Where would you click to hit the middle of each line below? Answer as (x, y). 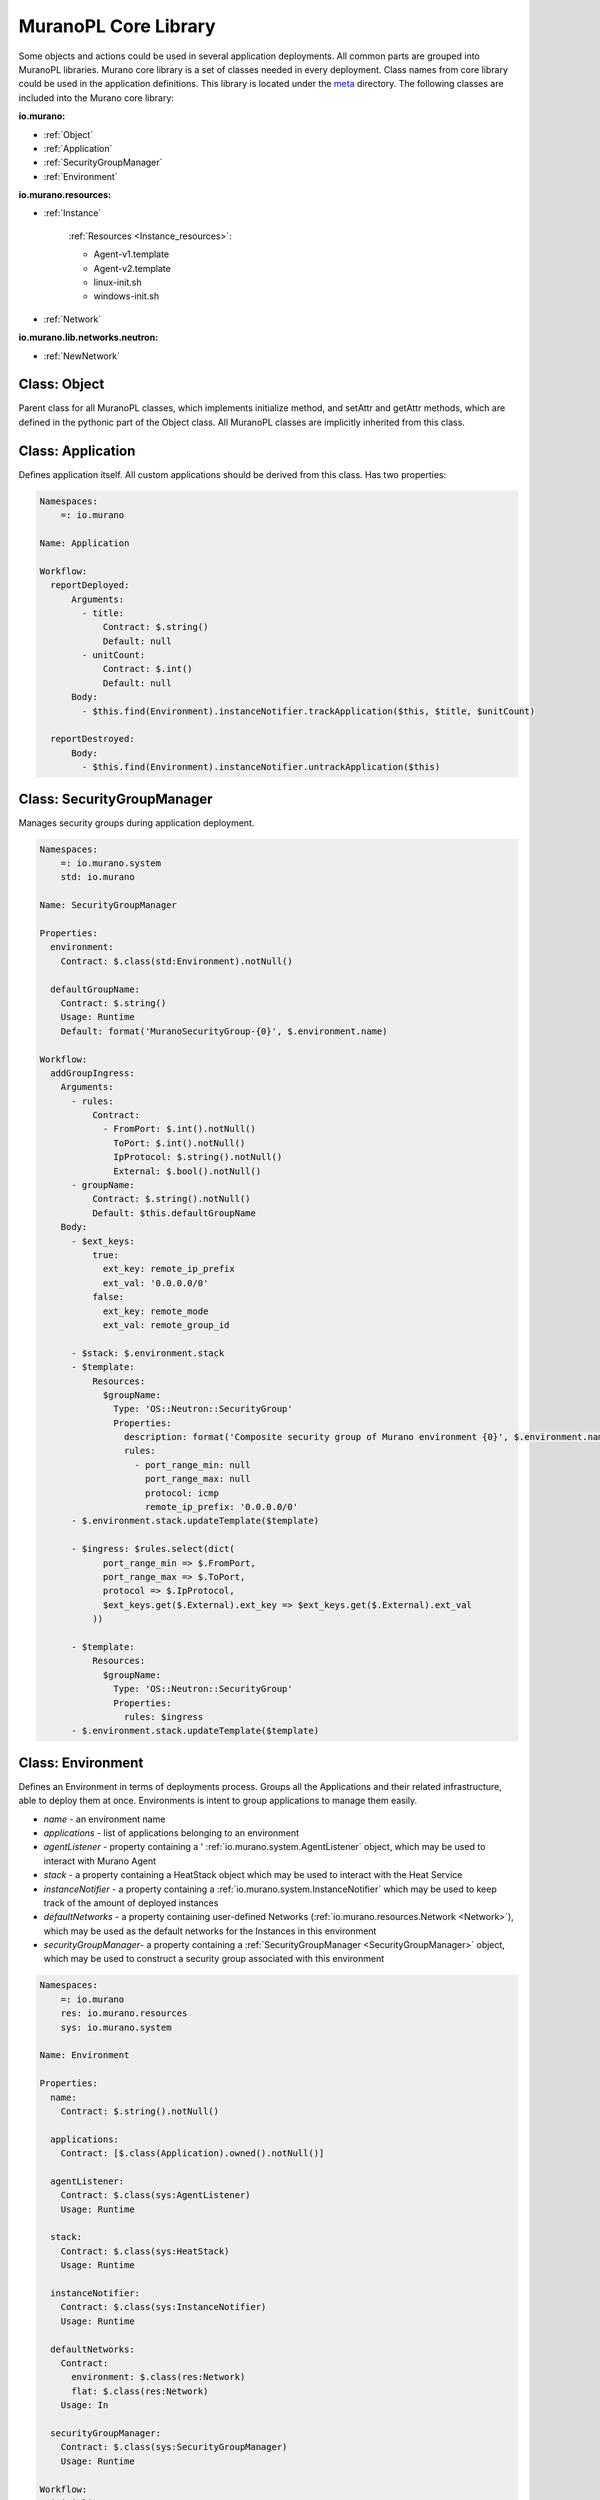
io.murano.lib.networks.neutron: (88, 337)
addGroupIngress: (92, 1073)
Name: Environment (84, 2055)
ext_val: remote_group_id (166, 1324)
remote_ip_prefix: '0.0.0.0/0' (222, 1507)
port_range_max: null (198, 1479)
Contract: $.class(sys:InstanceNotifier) (163, 2307)
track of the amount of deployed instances (131, 1902)
